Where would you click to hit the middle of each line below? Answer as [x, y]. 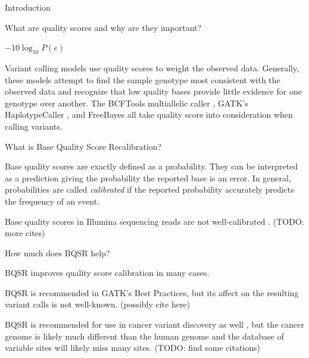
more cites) [25, 233]
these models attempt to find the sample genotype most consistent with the [143, 79]
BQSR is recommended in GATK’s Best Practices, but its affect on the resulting [152, 292]
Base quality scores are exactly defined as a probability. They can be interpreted [152, 166]
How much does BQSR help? [57, 252]
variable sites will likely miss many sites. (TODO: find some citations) [132, 348]
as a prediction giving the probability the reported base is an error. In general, [148, 178]
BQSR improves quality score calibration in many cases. [107, 273]
